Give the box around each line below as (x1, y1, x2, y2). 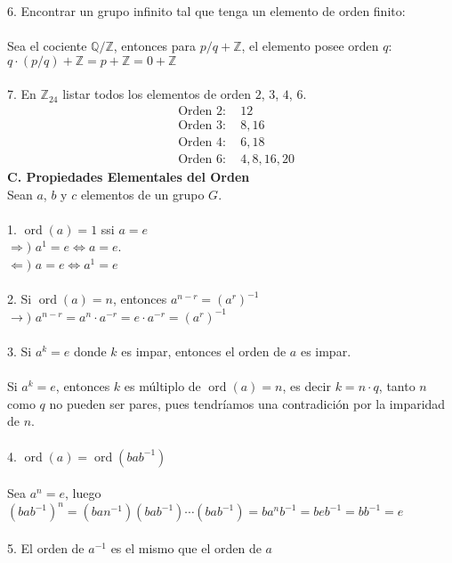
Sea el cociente (7, 37, 87, 55)
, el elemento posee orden (241, 37, 379, 55)
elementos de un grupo (80, 184, 205, 203)
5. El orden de (7, 538, 85, 557)
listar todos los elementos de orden (62, 85, 252, 103)
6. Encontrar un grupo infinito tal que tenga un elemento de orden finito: (7, 2, 406, 20)
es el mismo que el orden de (110, 538, 262, 557)
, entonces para (113, 37, 197, 55)
